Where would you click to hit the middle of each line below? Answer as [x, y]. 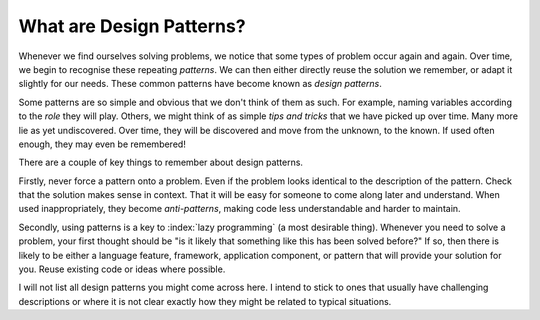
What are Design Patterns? [132, 26]
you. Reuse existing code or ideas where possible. [122, 269]
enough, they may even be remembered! [102, 144]
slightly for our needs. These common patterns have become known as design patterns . [200, 84]
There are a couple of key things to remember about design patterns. [161, 162]
